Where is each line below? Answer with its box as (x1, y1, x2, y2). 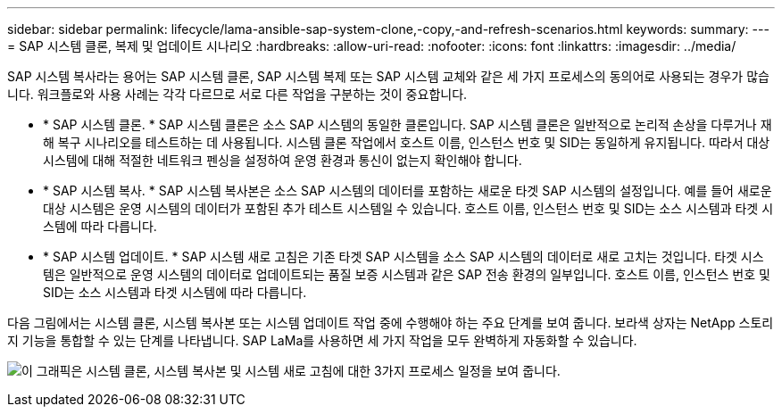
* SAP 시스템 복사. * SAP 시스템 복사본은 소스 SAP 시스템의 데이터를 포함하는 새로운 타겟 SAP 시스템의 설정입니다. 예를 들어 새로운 (43, 183, 772, 198)
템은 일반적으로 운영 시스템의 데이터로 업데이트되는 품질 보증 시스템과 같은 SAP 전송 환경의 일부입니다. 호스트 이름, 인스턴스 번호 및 (43, 267, 770, 282)
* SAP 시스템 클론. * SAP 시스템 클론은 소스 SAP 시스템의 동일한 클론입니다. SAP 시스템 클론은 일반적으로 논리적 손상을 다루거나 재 (43, 117, 772, 132)
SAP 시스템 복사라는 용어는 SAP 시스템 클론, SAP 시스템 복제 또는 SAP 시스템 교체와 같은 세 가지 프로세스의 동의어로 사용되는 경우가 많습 (7, 69, 770, 84)
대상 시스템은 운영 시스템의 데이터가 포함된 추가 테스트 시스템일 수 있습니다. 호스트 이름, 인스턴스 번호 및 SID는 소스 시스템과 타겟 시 (43, 201, 774, 216)
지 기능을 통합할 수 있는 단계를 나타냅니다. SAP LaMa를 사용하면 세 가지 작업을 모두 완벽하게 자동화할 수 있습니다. (7, 333, 637, 348)
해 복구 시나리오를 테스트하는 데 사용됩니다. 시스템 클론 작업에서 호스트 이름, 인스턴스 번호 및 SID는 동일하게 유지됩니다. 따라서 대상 (43, 135, 770, 150)
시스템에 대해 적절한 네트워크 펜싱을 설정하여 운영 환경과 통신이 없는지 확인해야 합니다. (43, 153, 522, 168)
